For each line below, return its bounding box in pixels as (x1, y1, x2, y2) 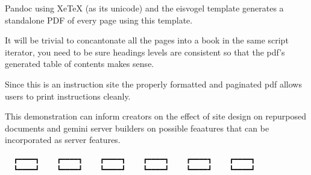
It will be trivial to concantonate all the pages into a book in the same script (5, 34, 289, 46)
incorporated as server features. (5, 133, 121, 146)
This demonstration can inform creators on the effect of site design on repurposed (5, 110, 307, 122)
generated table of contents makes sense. (5, 57, 154, 70)
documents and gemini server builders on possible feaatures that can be (5, 121, 269, 134)
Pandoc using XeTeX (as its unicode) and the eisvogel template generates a (5, 2, 284, 14)
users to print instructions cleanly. (5, 89, 131, 102)
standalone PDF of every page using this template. (5, 13, 193, 26)
